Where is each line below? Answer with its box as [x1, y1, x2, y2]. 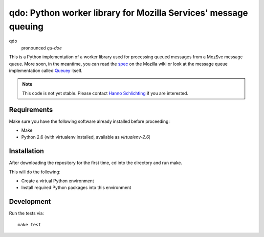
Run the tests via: [9, 211, 44, 216]
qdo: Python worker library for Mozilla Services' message [9, 7, 248, 18]
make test [18, 222, 41, 227]
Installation [9, 147, 44, 155]
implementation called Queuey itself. [9, 68, 83, 73]
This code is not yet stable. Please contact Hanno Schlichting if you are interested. [22, 90, 188, 96]
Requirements [9, 105, 53, 114]
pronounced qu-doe [21, 45, 62, 51]
